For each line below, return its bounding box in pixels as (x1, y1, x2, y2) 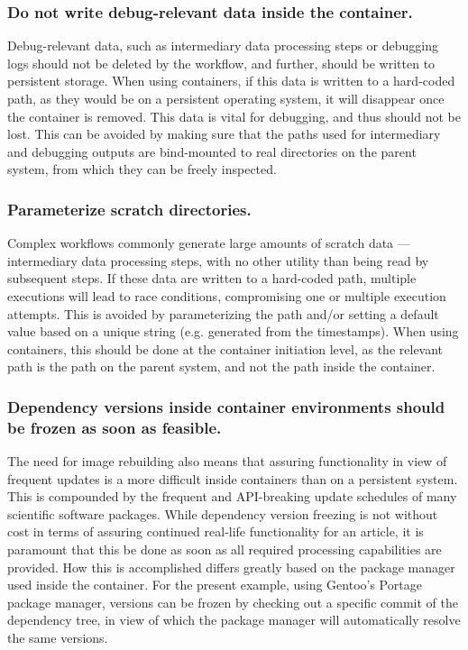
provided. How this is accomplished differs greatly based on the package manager (7, 557, 455, 576)
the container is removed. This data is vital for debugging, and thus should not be (7, 106, 461, 125)
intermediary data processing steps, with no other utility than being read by (7, 251, 429, 270)
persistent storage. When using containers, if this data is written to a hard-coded (7, 71, 455, 90)
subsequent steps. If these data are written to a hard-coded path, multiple (7, 269, 417, 288)
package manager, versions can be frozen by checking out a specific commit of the (7, 592, 459, 611)
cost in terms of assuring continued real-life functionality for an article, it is (7, 522, 424, 541)
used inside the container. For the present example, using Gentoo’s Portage (7, 575, 422, 594)
